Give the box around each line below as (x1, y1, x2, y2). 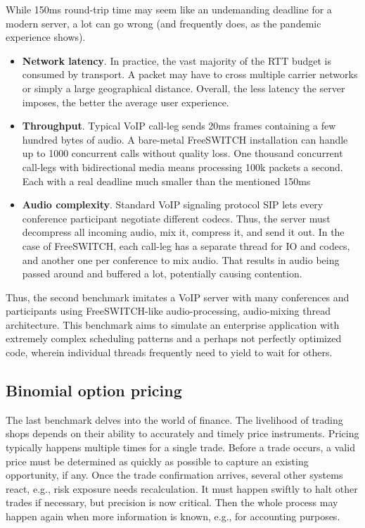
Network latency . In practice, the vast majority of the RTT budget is (22, 53, 332, 68)
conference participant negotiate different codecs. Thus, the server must (22, 210, 331, 225)
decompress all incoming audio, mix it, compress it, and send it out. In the (22, 225, 345, 239)
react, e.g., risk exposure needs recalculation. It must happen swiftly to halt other (6, 481, 358, 496)
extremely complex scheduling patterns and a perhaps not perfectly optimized (6, 331, 342, 346)
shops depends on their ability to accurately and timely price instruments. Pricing (6, 426, 359, 441)
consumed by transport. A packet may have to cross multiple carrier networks (22, 67, 358, 82)
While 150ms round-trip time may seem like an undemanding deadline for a (6, 2, 332, 16)
